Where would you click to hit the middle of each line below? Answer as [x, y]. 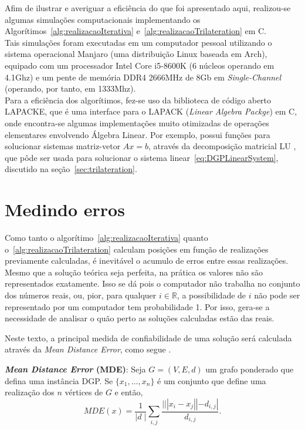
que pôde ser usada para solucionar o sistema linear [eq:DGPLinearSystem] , [142, 157]
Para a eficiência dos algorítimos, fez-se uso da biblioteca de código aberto [138, 100]
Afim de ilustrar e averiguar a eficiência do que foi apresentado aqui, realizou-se [148, 8]
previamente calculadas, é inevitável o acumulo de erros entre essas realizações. [147, 261]
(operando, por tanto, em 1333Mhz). [70, 88]
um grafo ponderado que [250, 369]
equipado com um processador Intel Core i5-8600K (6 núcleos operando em [140, 65]
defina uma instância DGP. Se [59, 380]
